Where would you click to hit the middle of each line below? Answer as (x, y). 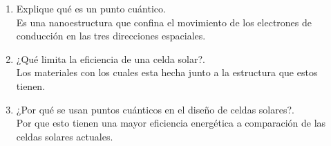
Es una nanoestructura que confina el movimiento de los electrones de (164, 22)
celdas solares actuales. (65, 136)
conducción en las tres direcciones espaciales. (111, 36)
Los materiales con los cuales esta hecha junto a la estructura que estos (167, 72)
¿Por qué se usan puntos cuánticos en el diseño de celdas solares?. (155, 109)
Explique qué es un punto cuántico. (91, 8)
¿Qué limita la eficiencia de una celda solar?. (111, 58)
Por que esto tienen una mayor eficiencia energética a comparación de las (171, 123)
